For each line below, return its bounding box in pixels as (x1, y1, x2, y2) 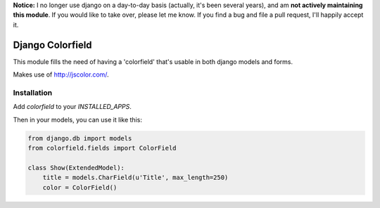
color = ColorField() (42, 183, 118, 191)
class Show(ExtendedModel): (27, 164, 125, 171)
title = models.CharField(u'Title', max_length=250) (42, 174, 229, 182)
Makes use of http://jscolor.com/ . (13, 70, 109, 79)
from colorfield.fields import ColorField (27, 144, 177, 152)
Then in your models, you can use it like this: (13, 115, 142, 124)
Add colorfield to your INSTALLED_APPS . (13, 103, 132, 111)
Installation (13, 88, 53, 98)
